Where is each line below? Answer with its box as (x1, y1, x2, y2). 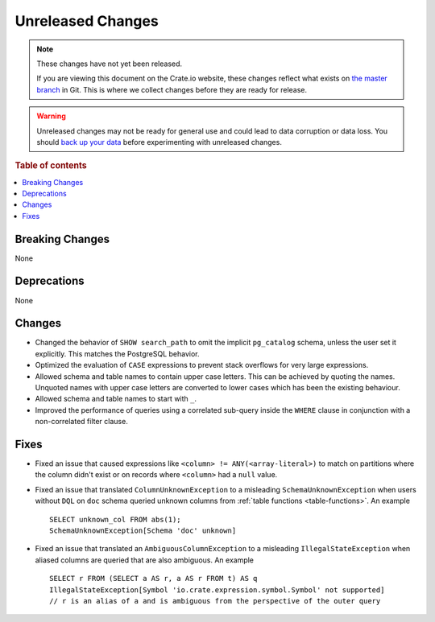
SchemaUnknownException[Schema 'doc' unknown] (49, 526, 237, 535)
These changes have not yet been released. (36, 59, 183, 68)
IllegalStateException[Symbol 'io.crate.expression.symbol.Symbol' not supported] (49, 585, 385, 595)
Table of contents (14, 160, 88, 171)
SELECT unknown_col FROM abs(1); (49, 515, 181, 524)
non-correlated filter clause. (35, 417, 128, 426)
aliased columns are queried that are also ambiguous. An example (35, 555, 254, 565)
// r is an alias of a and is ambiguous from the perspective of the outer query (49, 596, 381, 605)
